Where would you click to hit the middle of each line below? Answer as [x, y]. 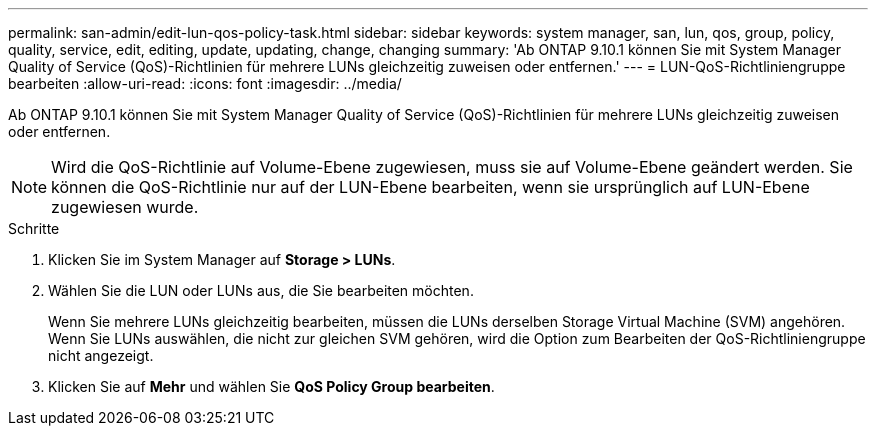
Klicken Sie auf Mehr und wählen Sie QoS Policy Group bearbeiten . [271, 386]
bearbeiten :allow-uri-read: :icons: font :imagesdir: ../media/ [205, 83]
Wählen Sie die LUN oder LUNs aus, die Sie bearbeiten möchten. [261, 290]
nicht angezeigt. [101, 355]
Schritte [34, 228]
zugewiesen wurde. [125, 207]
